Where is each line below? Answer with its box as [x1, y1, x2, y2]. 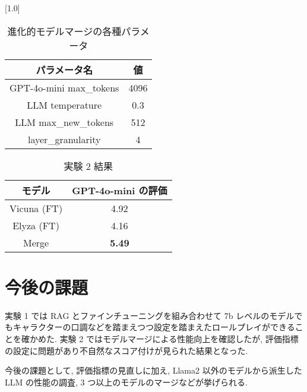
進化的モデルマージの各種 [7, 24, 122, 38]
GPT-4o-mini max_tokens [10, 80, 119, 94]
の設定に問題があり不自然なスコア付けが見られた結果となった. [5, 344, 248, 356]
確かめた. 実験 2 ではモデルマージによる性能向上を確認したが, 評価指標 [21, 332, 299, 344]
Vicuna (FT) [10, 201, 63, 215]
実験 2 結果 [64, 159, 113, 173]
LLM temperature [27, 97, 102, 112]
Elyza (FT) [12, 218, 59, 232]
